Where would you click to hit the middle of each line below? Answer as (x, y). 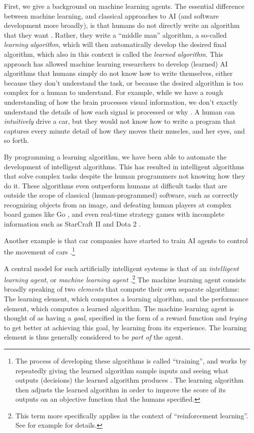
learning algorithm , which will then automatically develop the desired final (115, 44)
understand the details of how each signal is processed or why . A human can (119, 111)
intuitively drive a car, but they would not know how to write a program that (120, 121)
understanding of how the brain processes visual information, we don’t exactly (121, 102)
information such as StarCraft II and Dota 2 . (73, 224)
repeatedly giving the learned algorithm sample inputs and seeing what (122, 370)
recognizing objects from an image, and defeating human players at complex (118, 204)
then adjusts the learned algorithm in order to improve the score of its (121, 389)
